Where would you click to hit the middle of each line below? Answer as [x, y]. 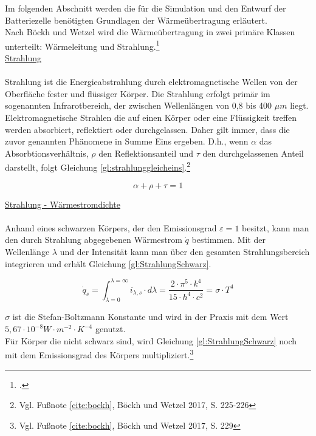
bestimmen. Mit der [228, 240]
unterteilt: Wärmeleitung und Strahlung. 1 [82, 45]
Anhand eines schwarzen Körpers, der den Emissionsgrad [111, 227]
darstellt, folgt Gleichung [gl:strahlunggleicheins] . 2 [98, 166]
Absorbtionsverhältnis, [47, 153]
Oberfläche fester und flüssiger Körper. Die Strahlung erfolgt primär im [138, 93]
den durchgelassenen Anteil [253, 153]
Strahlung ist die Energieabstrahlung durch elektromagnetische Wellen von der [151, 82]
